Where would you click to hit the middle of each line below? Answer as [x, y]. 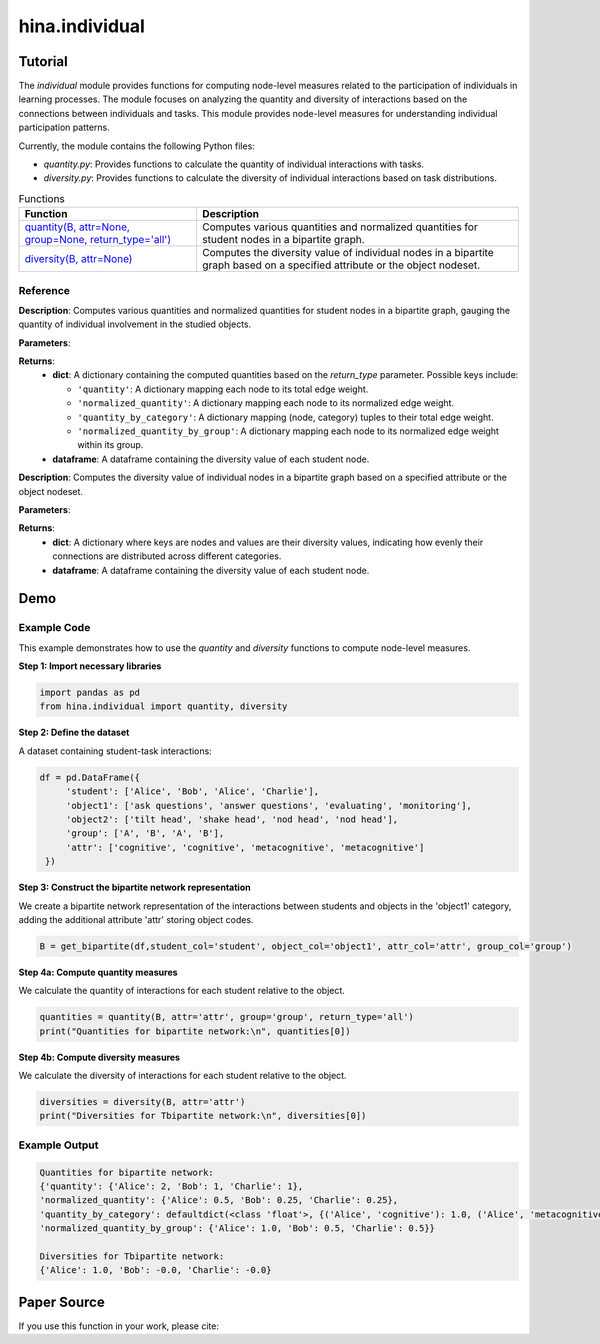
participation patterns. [64, 127]
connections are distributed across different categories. [167, 556]
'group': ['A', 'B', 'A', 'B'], [145, 833]
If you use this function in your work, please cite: [119, 1326]
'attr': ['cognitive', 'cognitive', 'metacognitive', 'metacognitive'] [245, 847]
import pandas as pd [89, 693]
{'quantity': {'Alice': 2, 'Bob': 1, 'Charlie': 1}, [171, 1186]
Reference [44, 290]
